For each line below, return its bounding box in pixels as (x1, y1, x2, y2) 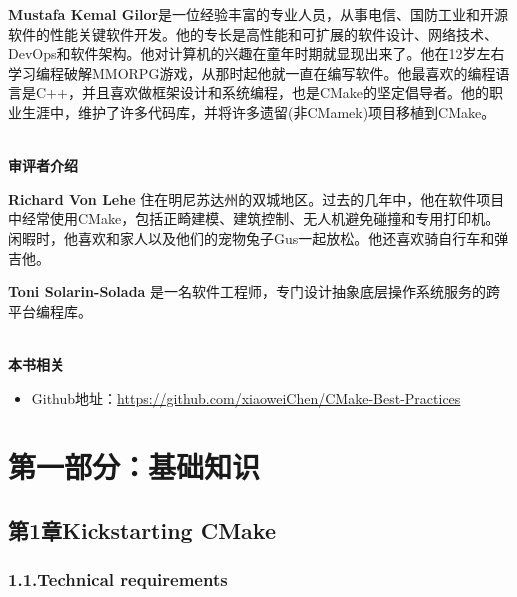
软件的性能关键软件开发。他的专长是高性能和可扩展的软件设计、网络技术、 (8, 23, 498, 44)
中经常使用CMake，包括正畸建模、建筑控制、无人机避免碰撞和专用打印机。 (8, 208, 500, 229)
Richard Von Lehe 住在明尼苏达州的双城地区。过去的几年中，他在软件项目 (8, 188, 505, 209)
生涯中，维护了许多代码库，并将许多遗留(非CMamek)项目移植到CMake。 (21, 101, 496, 122)
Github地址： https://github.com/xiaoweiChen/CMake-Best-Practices (31, 387, 461, 408)
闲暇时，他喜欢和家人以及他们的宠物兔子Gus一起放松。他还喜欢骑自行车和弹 (8, 227, 509, 248)
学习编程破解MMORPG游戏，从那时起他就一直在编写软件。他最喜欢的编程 (8, 62, 496, 83)
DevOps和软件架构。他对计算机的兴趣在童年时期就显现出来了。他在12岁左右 (8, 43, 505, 64)
